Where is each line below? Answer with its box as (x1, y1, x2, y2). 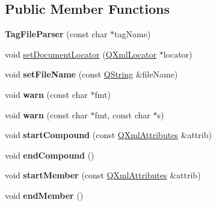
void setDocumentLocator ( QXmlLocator (5, 47, 156, 60)
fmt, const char (94, 108, 150, 121)
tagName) (114, 28, 151, 40)
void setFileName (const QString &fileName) (5, 68, 178, 80)
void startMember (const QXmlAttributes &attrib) (5, 169, 201, 181)
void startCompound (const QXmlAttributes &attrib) (5, 129, 212, 141)
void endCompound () (5, 148, 94, 161)
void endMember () (5, 189, 84, 201)
